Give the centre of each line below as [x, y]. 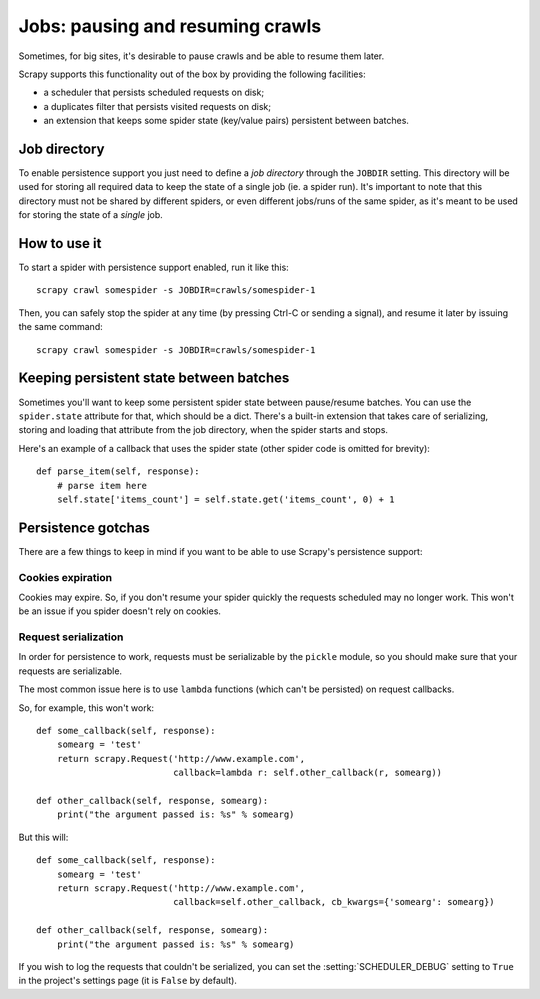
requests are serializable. [70, 671]
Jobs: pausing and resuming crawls [170, 26]
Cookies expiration [65, 577]
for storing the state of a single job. [91, 215]
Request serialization [71, 637]
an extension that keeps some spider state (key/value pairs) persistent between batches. [226, 121]
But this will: [43, 837]
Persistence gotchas [84, 527]
